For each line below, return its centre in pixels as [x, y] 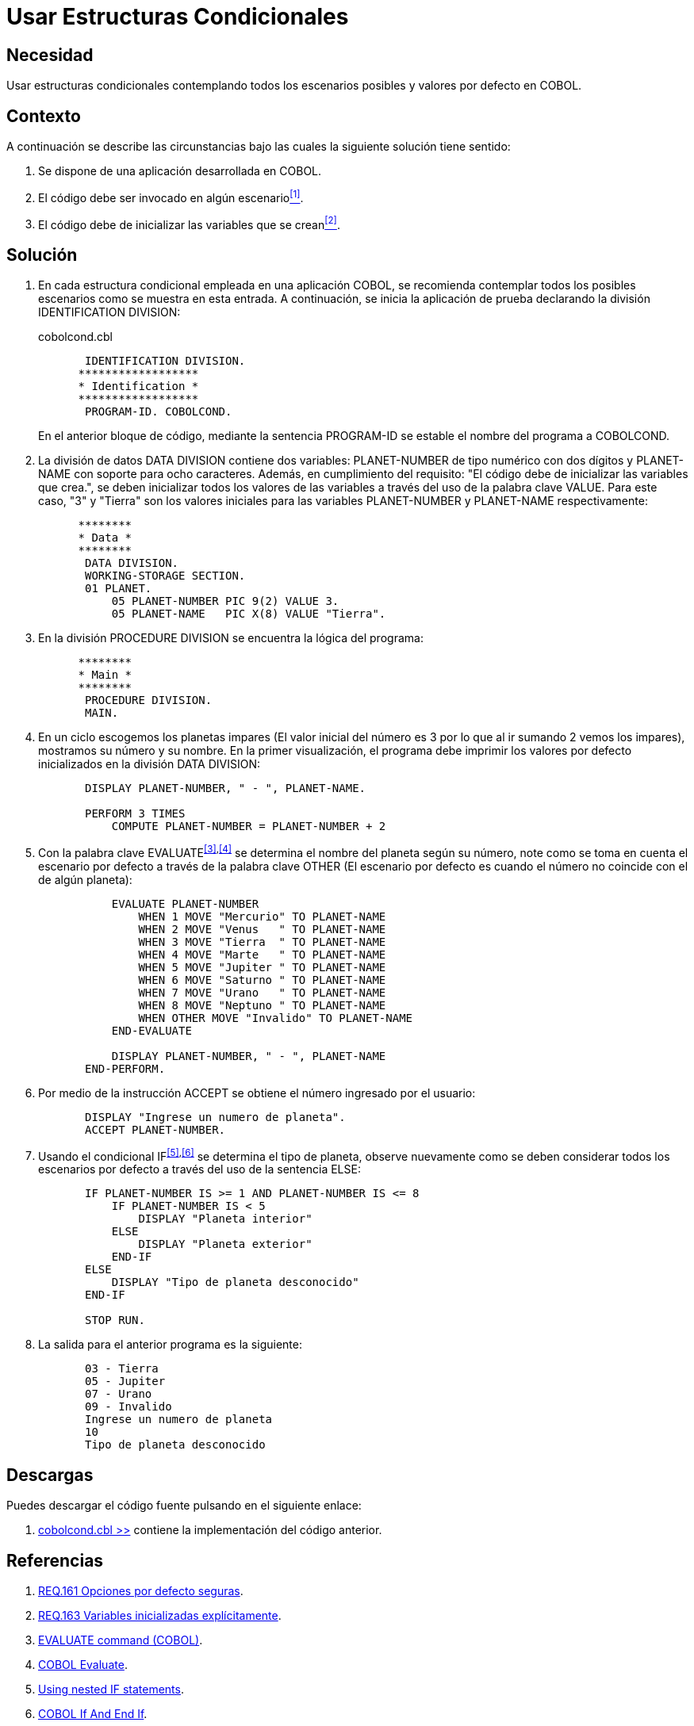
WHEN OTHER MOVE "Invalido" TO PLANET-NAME [276, 1018]
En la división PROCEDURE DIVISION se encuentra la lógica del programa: [231, 638]
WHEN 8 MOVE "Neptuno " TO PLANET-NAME [262, 1005]
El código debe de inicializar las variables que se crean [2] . [189, 223]
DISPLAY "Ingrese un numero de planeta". [215, 1117]
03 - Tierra [122, 1369]
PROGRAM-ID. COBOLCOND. [159, 412]
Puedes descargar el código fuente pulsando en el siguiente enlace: [184, 1506]
